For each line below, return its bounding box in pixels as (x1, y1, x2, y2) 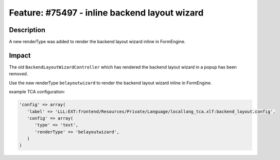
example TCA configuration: (9, 89, 65, 95)
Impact (9, 51, 31, 59)
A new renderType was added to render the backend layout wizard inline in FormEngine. (9, 39, 186, 45)
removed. (9, 71, 28, 77)
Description (9, 26, 46, 34)
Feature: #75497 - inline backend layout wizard (9, 7, 204, 18)
